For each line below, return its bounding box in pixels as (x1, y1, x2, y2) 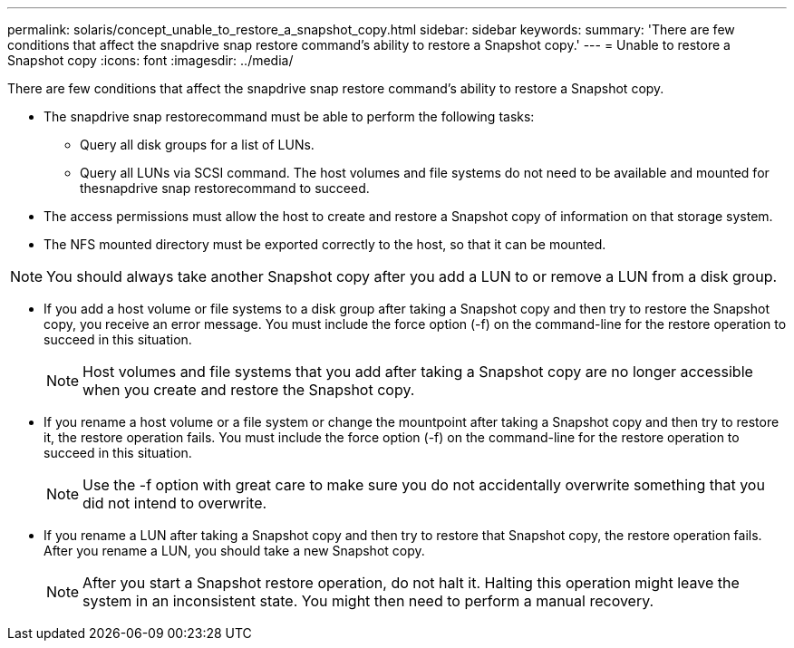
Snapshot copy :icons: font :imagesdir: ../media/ (7, 53, 294, 68)
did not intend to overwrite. (82, 494, 267, 512)
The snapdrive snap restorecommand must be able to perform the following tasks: (44, 109, 535, 124)
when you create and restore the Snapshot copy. (82, 381, 415, 399)
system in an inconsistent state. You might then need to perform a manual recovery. (82, 592, 654, 610)
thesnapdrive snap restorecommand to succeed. (80, 180, 370, 196)
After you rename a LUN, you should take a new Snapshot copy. (44, 543, 425, 558)
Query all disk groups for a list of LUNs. (80, 137, 315, 152)
